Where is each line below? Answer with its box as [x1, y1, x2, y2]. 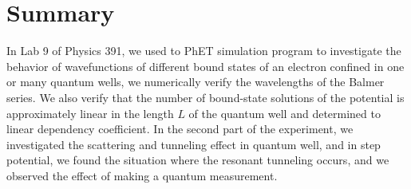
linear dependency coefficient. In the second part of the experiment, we [6, 120, 354, 137]
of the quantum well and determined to [188, 104, 381, 121]
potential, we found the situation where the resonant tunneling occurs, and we [6, 152, 389, 168]
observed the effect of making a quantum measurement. [6, 167, 278, 183]
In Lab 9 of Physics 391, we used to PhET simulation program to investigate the [6, 42, 401, 59]
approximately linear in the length [6, 104, 174, 121]
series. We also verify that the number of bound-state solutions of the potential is [6, 89, 405, 105]
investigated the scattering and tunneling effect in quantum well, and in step [6, 136, 381, 152]
